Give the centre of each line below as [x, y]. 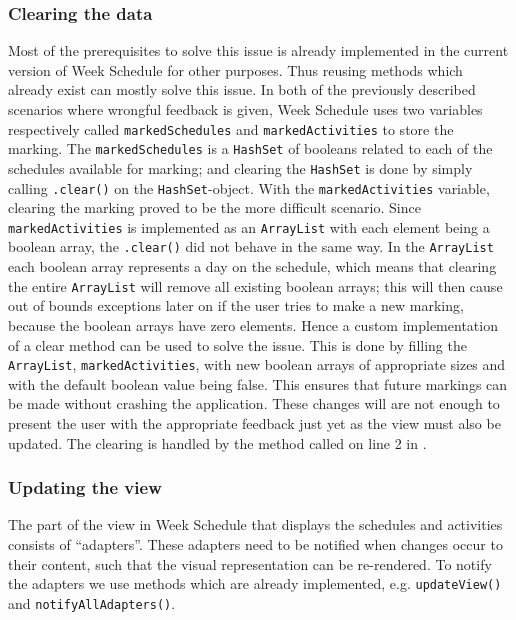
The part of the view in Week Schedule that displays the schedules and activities [255, 524]
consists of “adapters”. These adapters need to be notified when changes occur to [255, 544]
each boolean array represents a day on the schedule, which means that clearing [252, 266]
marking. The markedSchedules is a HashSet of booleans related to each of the [250, 148]
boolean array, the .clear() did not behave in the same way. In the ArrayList [251, 246]
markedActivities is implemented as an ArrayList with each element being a [249, 226]
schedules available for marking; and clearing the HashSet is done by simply [240, 167]
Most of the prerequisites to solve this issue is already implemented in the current [258, 50]
